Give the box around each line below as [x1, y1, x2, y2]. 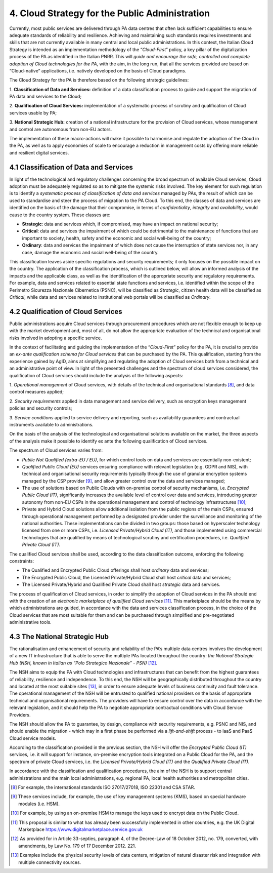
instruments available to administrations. [9, 421, 94, 427]
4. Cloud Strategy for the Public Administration [9, 8, 210, 19]
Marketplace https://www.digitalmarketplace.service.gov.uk [18, 826, 143, 832]
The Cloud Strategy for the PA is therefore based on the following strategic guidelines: [9, 77, 189, 83]
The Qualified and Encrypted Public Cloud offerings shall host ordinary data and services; [22, 567, 209, 573]
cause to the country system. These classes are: [9, 212, 111, 218]
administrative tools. [9, 619, 52, 625]
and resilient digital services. [9, 149, 69, 155]
